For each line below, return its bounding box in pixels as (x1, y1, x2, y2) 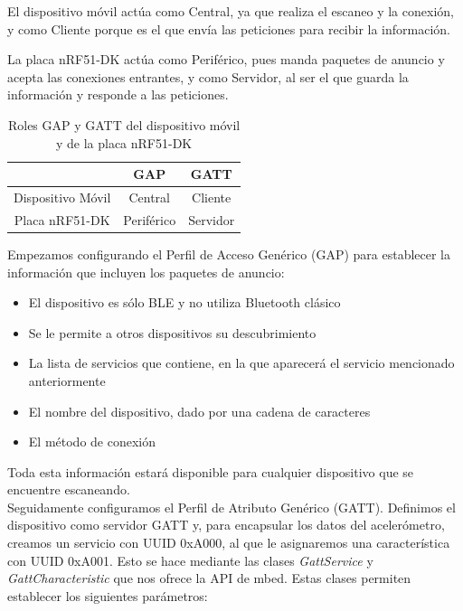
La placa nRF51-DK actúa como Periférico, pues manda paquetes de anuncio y (7, 50, 445, 69)
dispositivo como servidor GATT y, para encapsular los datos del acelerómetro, (7, 515, 445, 534)
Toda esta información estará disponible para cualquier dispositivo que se (7, 462, 414, 481)
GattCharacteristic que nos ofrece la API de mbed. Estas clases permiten (7, 569, 411, 587)
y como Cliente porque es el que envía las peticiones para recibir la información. (7, 19, 451, 38)
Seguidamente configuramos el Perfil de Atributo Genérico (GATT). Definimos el (7, 497, 456, 516)
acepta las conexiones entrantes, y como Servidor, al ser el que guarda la (7, 67, 409, 86)
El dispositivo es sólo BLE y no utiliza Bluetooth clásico (28, 293, 341, 312)
